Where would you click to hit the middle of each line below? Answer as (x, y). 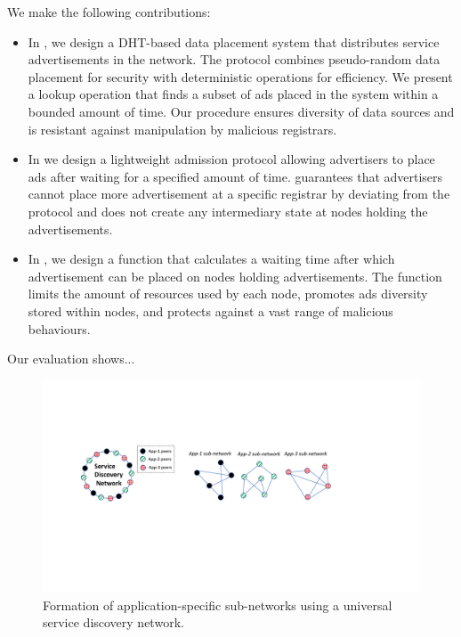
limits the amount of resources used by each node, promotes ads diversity (228, 294)
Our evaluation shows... (71, 359)
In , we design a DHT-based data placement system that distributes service (234, 41)
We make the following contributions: (109, 12)
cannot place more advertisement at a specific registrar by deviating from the (239, 194)
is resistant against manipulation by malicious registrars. (182, 129)
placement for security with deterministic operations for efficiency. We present (240, 76)
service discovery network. (113, 622)
